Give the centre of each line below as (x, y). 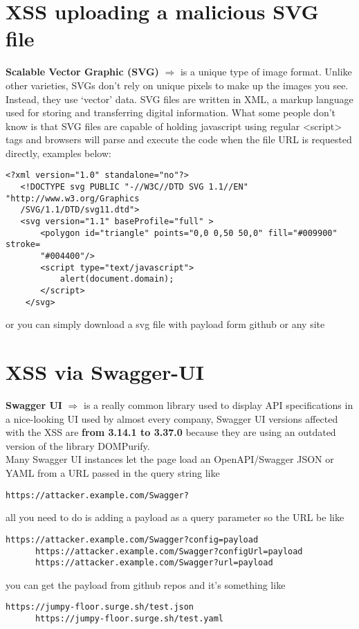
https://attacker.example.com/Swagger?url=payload (154, 563)
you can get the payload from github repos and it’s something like (146, 584)
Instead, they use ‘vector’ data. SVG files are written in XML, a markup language (179, 99)
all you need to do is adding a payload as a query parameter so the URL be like (175, 517)
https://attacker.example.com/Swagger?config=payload (132, 539)
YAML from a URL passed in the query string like (113, 473)
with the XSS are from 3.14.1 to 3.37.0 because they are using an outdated (171, 432)
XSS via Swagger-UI (105, 372)
